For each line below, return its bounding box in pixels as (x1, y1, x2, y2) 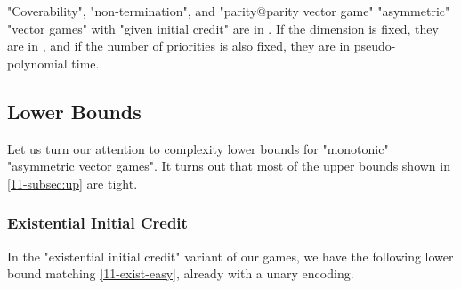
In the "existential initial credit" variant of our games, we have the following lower (7, 246, 454, 265)
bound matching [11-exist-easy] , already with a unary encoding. (7, 264, 354, 283)
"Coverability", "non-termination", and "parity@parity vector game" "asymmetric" (7, 2, 450, 20)
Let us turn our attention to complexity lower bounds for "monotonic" (7, 139, 389, 157)
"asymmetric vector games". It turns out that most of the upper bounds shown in (7, 157, 450, 175)
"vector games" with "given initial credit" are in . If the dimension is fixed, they (7, 19, 439, 37)
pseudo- (353, 36, 396, 55)
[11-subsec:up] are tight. (7, 173, 138, 192)
